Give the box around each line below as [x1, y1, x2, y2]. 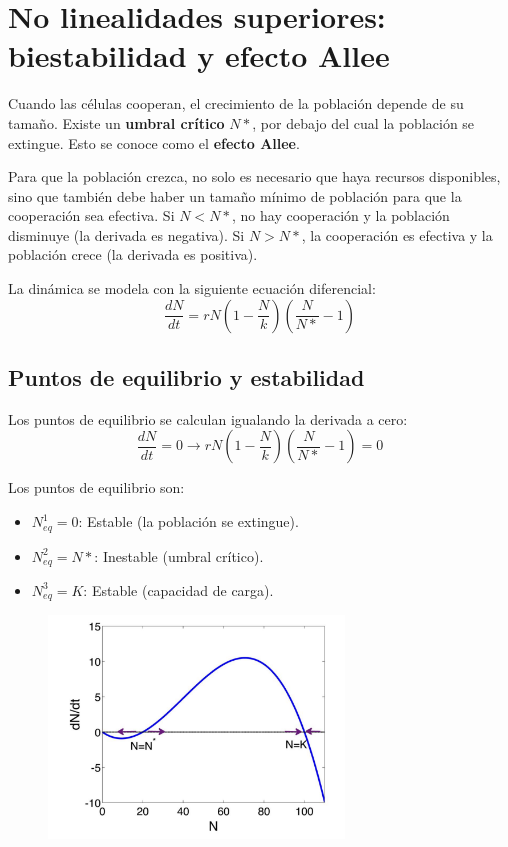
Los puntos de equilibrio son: [8, 477, 185, 498]
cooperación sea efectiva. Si [8, 205, 175, 226]
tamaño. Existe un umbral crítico [8, 112, 225, 133]
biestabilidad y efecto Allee [8, 35, 390, 76]
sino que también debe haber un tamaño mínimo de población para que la [8, 185, 462, 206]
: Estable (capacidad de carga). [83, 579, 274, 600]
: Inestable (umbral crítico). [94, 545, 264, 566]
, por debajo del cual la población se [252, 112, 475, 133]
